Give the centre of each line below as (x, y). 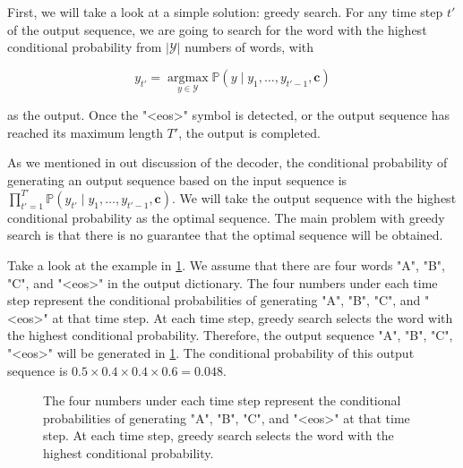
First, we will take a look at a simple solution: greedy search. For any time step (225, 12)
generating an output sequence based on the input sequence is (177, 179)
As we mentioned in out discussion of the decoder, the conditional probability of (227, 162)
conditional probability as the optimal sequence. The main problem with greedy (226, 217)
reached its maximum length (85, 132)
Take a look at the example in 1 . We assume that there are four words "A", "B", (226, 265)
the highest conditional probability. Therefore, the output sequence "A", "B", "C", (230, 335)
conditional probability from (85, 47)
